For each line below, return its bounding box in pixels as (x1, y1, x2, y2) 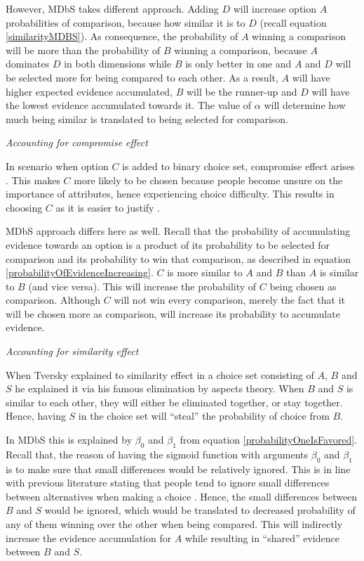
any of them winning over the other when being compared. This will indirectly (6, 517, 343, 531)
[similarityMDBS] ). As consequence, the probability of (6, 29, 238, 44)
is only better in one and (185, 56, 292, 71)
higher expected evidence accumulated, (6, 84, 173, 98)
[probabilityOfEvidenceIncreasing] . (6, 265, 154, 280)
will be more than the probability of (6, 42, 161, 57)
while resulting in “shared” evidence (185, 530, 339, 545)
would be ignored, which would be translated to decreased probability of (44, 503, 356, 517)
